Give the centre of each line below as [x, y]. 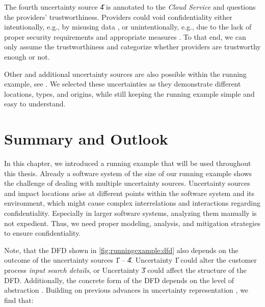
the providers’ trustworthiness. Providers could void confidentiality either [118, 17]
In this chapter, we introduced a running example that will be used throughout [128, 163]
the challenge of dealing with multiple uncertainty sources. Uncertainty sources [127, 183]
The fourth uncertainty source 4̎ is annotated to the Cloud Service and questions [130, 7]
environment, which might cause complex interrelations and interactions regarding [132, 203]
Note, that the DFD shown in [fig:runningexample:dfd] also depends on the [121, 250]
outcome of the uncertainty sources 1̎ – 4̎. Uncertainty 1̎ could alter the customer [130, 260]
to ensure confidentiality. [43, 233]
